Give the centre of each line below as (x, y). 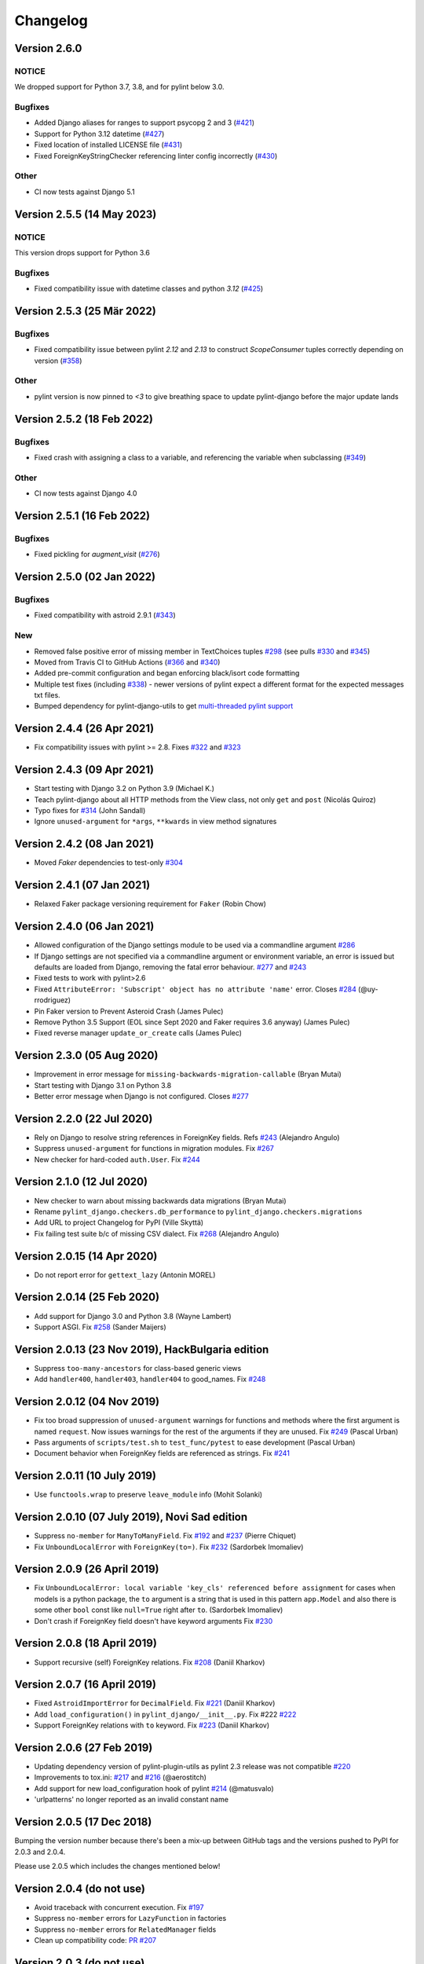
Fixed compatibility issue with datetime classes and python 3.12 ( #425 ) (149, 289)
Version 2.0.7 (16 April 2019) (86, 1685)
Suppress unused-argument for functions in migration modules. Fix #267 (154, 1149)
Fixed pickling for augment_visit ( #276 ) (97, 555)
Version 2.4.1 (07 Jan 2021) (82, 885)
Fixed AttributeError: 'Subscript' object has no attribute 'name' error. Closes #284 (195, 989)
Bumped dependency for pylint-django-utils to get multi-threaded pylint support (164, 706)
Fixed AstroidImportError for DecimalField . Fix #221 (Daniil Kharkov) (155, 1703)
